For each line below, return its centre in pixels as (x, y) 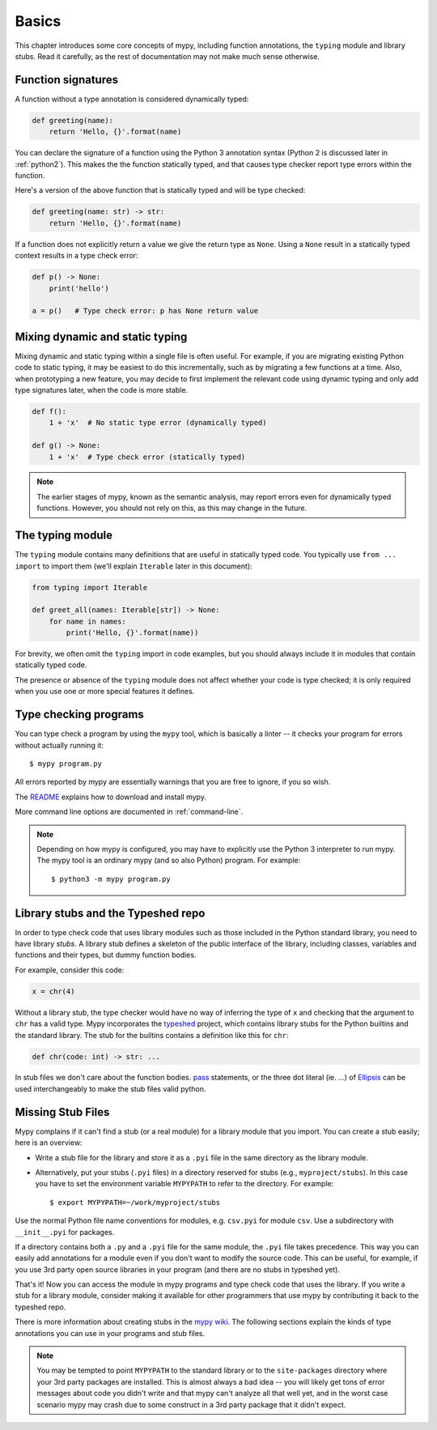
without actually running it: (59, 745)
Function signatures (67, 80)
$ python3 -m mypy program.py (111, 879)
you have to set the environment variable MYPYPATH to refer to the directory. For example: (185, 1184)
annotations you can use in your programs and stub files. (110, 1333)
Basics (38, 21)
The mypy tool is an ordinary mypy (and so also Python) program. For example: (169, 860)
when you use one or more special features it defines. (105, 692)
